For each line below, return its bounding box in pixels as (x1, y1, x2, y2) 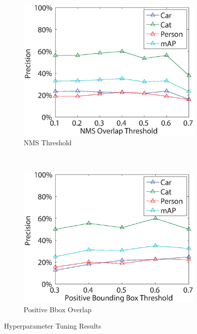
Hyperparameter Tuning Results (4, 321, 101, 331)
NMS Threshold (24, 137, 72, 147)
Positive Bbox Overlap (24, 304, 92, 314)
